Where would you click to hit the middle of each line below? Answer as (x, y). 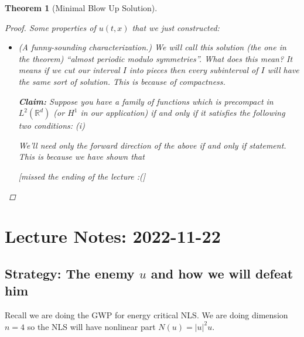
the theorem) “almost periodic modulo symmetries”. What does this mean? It (156, 58)
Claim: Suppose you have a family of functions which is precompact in (146, 101)
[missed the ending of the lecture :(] (82, 176)
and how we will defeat (222, 273)
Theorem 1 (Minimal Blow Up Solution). (81, 8)
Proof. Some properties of (50, 27)
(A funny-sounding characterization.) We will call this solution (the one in (152, 47)
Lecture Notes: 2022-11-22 (113, 236)
